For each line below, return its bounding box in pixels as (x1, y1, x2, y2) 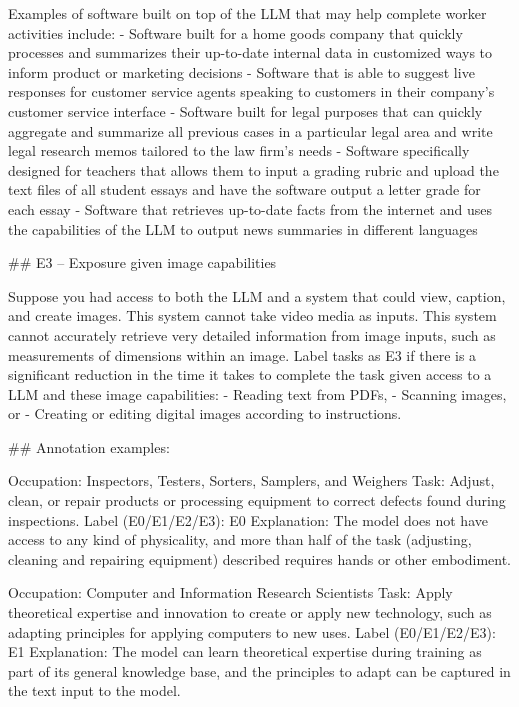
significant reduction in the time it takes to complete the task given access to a (8, 364, 492, 385)
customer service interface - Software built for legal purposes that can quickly (8, 100, 483, 121)
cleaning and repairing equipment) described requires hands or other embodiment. (8, 548, 511, 569)
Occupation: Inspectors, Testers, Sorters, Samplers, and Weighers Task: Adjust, (8, 470, 495, 491)
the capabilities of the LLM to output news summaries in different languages (8, 218, 478, 239)
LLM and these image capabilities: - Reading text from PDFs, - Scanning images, (8, 383, 507, 404)
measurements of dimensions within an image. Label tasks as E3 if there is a (8, 344, 477, 365)
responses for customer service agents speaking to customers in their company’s (8, 81, 495, 102)
